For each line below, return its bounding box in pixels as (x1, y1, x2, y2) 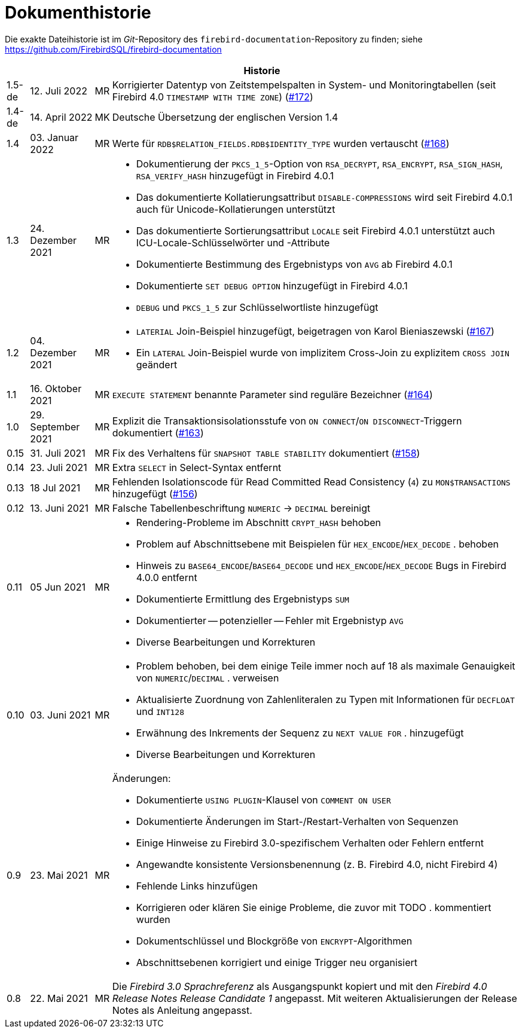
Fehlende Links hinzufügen (136, 879, 258, 892)
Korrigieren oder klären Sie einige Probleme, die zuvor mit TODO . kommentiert (136, 901, 492, 913)
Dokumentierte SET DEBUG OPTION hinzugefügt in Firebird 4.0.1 (136, 279, 408, 292)
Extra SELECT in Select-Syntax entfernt (112, 461, 282, 473)
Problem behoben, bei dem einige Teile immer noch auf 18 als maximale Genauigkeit (136, 659, 515, 672)
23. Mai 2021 (30, 869, 88, 881)
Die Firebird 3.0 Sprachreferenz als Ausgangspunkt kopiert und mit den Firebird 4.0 (112, 980, 487, 992)
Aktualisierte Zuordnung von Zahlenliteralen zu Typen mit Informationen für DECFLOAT (136, 693, 515, 705)
